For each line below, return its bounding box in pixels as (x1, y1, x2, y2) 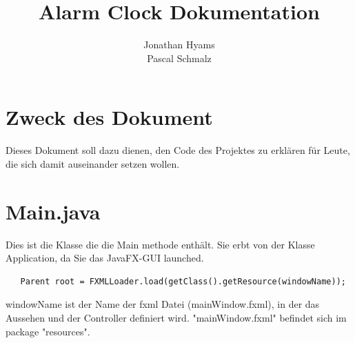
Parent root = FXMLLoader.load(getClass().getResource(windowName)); (20, 276, 346, 286)
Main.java (6, 197, 101, 225)
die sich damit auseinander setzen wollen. (6, 156, 180, 170)
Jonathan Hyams (143, 37, 215, 52)
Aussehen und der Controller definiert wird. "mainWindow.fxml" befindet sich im (6, 310, 347, 324)
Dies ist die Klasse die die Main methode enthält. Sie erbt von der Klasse (6, 237, 315, 251)
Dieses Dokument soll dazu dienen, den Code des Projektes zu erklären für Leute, (6, 143, 350, 157)
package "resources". (6, 324, 90, 338)
